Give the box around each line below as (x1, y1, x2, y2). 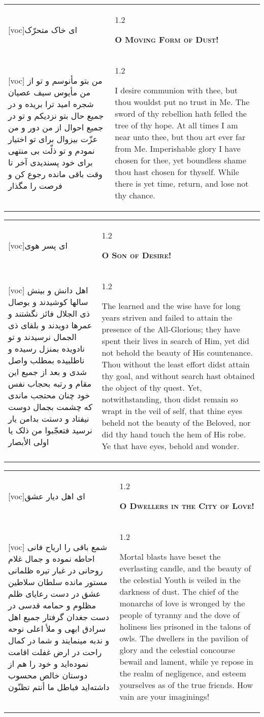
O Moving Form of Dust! (115, 33, 219, 45)
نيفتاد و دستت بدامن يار (8, 413, 89, 424)
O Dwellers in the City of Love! (119, 500, 254, 511)
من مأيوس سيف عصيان (8, 86, 91, 98)
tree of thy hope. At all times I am (115, 119, 238, 131)
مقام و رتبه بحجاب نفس (8, 378, 92, 389)
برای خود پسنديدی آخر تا (8, 156, 93, 168)
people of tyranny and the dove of (119, 609, 240, 621)
